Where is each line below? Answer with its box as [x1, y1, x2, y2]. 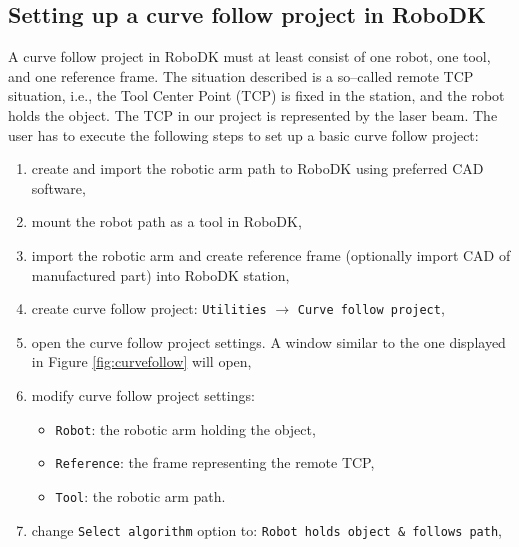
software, [31, 177, 86, 198]
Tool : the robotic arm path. [55, 485, 226, 506]
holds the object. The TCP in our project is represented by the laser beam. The [8, 104, 498, 125]
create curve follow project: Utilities [31, 298, 267, 319]
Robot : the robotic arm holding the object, [55, 418, 316, 439]
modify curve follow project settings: [31, 384, 255, 405]
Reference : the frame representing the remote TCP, [55, 452, 375, 473]
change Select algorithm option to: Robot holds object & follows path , [31, 519, 503, 540]
